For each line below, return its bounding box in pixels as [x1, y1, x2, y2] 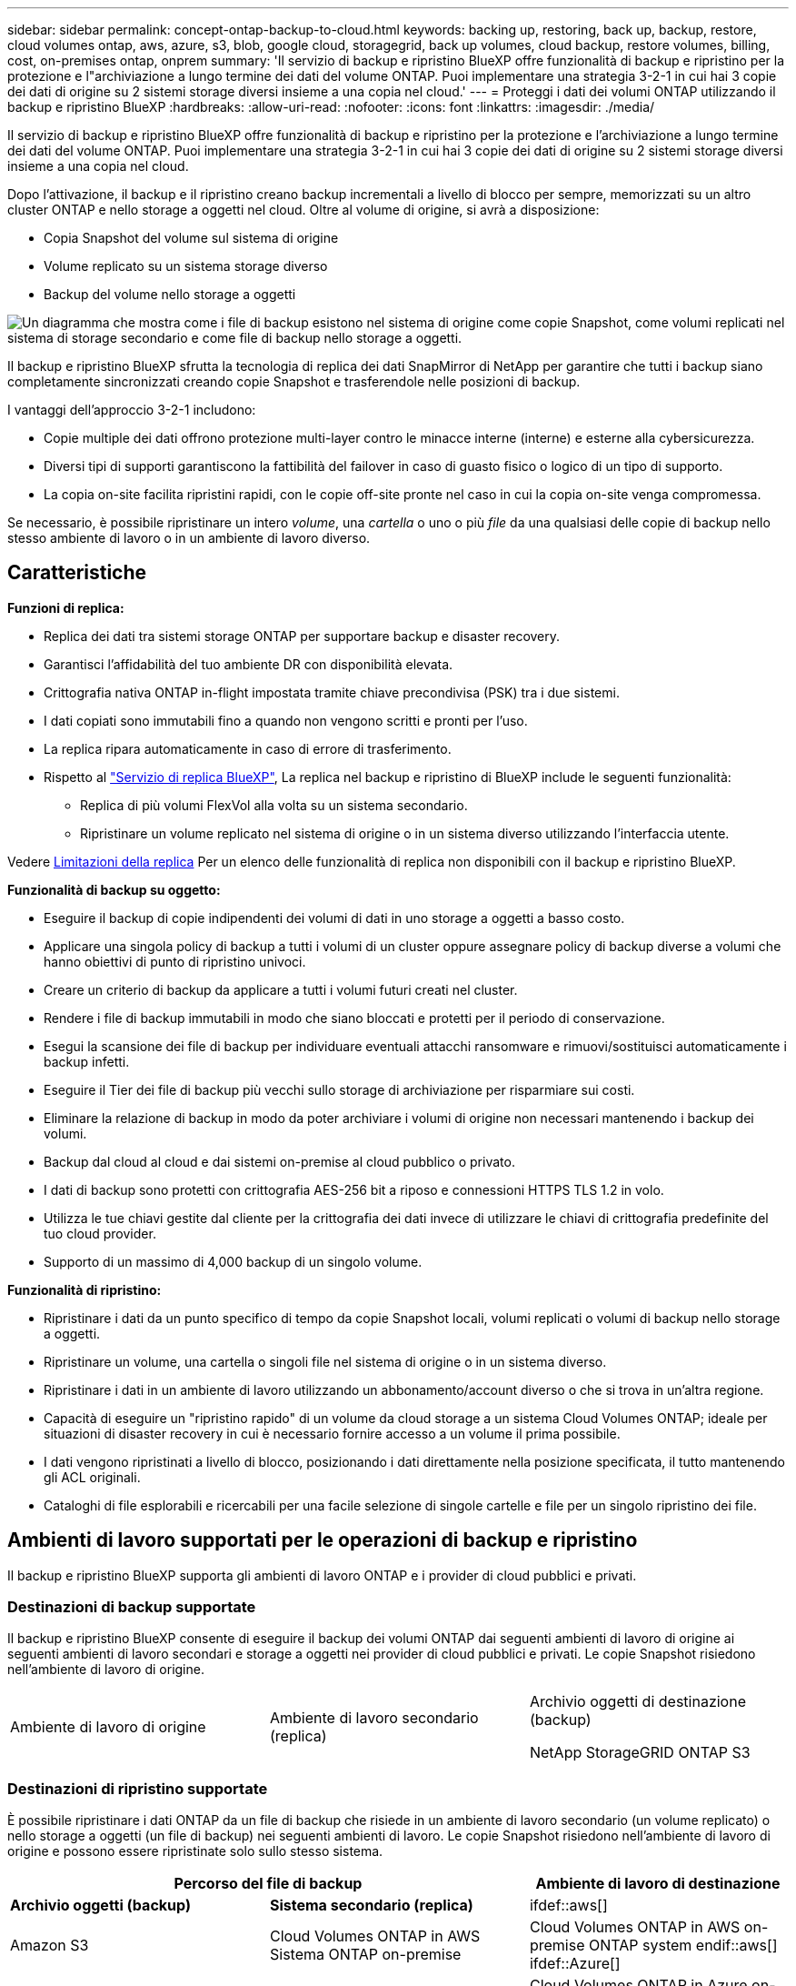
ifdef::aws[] [529, 1896, 608, 1915]
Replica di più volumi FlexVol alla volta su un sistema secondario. [80, 797, 468, 813]
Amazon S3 [10, 1936, 89, 1955]
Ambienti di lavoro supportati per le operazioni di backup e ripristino [7, 1529, 638, 1552]
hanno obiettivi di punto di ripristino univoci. [44, 953, 306, 969]
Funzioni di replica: [7, 599, 124, 616]
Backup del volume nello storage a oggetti [44, 286, 296, 302]
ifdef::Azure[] [529, 1954, 621, 1973]
